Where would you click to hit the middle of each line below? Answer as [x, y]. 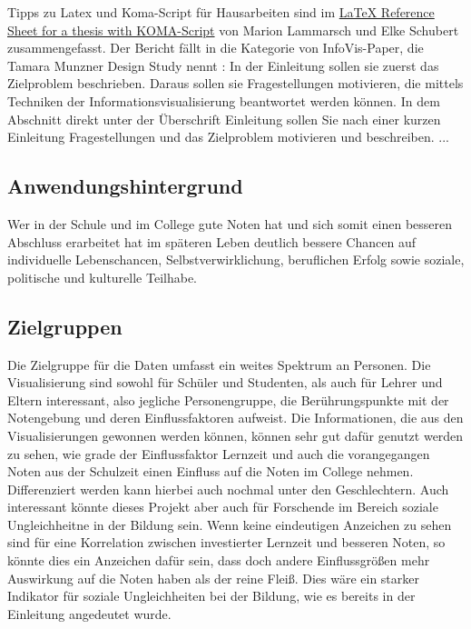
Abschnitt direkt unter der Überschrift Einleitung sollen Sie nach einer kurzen [224, 119]
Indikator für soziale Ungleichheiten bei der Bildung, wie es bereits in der [211, 596]
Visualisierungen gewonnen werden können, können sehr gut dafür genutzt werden [235, 435]
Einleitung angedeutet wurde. [89, 613]
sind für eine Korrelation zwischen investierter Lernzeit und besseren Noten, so [226, 542]
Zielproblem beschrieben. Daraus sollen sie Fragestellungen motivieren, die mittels [235, 83]
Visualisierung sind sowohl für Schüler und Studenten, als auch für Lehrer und [225, 382]
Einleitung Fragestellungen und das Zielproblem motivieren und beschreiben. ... [228, 137]
